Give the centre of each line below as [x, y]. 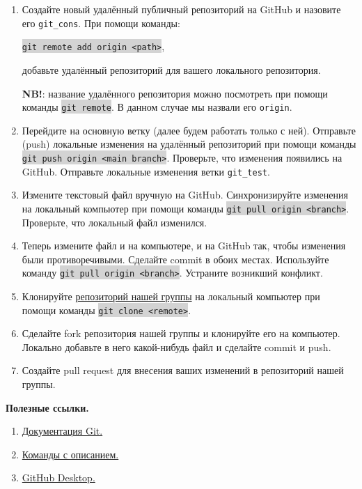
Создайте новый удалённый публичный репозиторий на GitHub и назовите [181, 9]
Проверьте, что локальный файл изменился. [115, 222]
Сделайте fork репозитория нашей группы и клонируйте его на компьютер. [181, 333]
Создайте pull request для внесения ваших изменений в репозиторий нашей [183, 370]
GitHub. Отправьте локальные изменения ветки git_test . [146, 171]
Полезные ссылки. [47, 407]
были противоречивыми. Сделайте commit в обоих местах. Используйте [175, 259]
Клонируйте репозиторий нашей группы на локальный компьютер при [171, 296]
